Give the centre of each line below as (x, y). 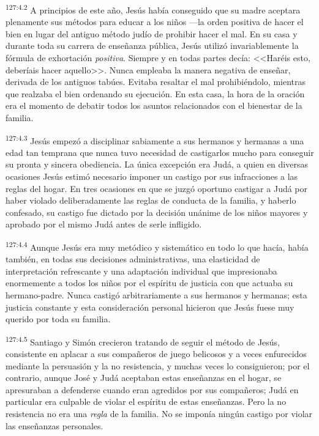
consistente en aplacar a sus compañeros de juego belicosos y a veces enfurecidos (156, 354)
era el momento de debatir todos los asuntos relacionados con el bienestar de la (154, 105)
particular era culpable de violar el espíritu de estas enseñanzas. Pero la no (146, 401)
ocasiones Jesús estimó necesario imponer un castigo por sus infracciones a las (152, 176)
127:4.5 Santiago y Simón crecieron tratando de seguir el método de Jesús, (143, 341)
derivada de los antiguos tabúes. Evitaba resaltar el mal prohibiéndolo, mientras (156, 82)
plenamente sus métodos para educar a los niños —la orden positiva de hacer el (155, 22)
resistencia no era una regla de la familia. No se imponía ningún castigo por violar (159, 414)
